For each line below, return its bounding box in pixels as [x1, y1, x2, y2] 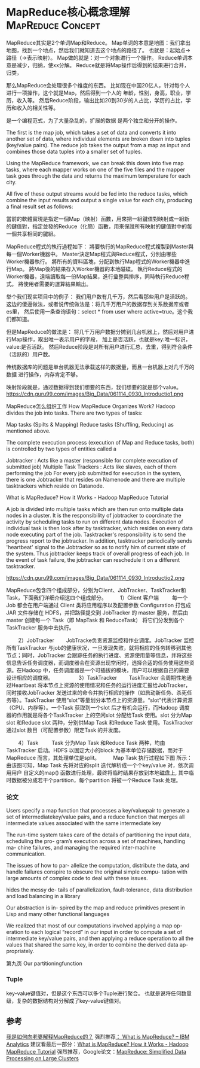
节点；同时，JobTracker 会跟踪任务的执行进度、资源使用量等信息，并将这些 [6, 652, 192, 659]
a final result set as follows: [6, 203, 73, 210]
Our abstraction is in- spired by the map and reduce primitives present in [6, 904, 185, 911]
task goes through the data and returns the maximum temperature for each [6, 172, 191, 179]
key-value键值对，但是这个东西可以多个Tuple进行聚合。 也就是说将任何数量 [6, 990, 192, 997]
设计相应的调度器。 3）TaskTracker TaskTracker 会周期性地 [6, 674, 187, 681]
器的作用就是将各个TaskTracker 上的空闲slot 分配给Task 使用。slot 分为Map [6, 711, 192, 719]
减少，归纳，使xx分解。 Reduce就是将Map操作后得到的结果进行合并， [16, 61, 190, 69]
